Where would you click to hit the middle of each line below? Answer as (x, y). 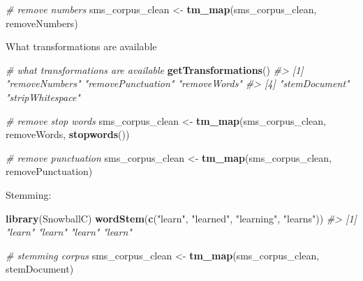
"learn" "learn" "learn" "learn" (69, 232)
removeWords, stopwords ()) (68, 134)
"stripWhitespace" (43, 97)
